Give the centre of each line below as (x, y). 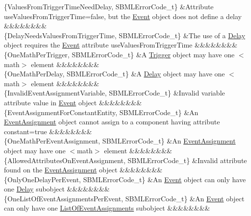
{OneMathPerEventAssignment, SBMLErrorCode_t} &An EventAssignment (120, 141)
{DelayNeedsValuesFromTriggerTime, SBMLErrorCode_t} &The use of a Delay (125, 35)
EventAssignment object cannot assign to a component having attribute (112, 122)
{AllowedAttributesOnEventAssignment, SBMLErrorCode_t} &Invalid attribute (125, 160)
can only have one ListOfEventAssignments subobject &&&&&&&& (107, 208)
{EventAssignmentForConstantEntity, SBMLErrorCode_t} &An (101, 112)
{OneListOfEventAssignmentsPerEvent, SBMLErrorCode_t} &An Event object (124, 198)
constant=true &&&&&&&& (48, 131)
